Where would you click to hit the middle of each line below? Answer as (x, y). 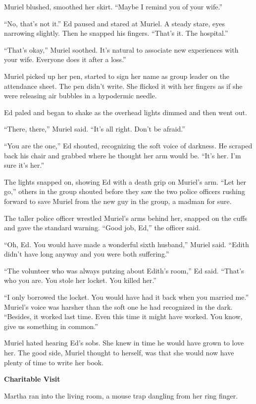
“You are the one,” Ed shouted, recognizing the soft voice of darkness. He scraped (128, 145)
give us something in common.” (51, 326)
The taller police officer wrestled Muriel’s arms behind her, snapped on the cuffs (126, 218)
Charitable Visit (32, 379)
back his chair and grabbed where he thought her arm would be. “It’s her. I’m (123, 155)
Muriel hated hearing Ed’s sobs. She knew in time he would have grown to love (124, 343)
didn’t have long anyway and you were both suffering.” (87, 254)
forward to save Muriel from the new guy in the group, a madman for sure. (118, 201)
